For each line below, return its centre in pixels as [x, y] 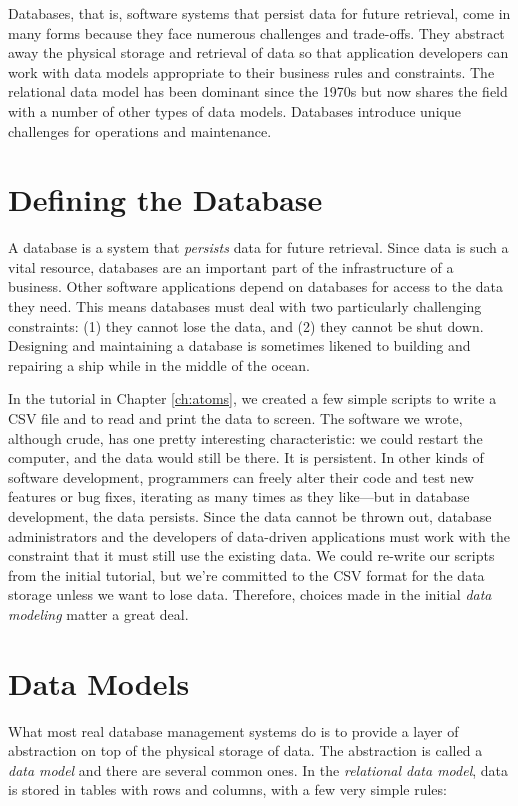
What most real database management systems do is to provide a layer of [233, 730]
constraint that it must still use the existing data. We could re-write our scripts [251, 555]
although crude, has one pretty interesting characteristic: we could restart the [245, 437]
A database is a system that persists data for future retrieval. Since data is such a [258, 247]
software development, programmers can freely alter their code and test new [241, 476]
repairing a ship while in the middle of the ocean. [159, 364]
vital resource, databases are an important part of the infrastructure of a [231, 266]
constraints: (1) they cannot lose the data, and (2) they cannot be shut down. [246, 325]
